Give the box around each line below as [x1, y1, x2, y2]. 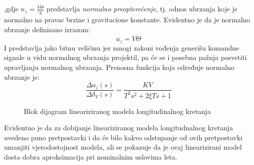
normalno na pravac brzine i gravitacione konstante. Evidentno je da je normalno [4, 14, 251, 24]
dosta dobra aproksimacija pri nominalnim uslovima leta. [4, 151, 177, 162]
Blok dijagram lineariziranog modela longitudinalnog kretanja [24, 106, 211, 116]
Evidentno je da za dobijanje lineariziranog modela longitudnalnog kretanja [4, 122, 233, 133]
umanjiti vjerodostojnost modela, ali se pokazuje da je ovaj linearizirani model [4, 142, 242, 152]
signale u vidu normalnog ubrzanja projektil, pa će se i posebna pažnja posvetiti [4, 52, 247, 62]
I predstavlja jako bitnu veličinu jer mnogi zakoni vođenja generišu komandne [4, 42, 239, 53]
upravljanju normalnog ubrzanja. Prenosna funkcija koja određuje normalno [4, 61, 235, 72]
